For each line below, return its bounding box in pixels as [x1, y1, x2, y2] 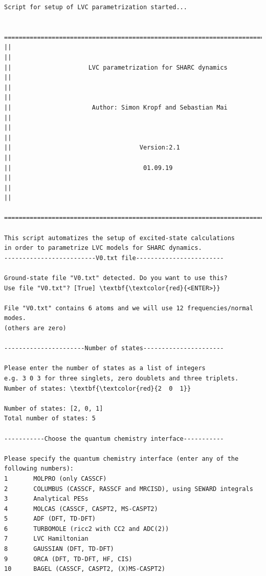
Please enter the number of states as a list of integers [4, 365, 206, 372]
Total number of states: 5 [4, 415, 96, 422]
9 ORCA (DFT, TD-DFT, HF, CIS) [4, 555, 132, 563]
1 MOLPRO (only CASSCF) [4, 475, 107, 482]
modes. [4, 314, 26, 322]
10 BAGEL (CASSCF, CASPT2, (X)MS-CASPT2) [4, 565, 165, 573]
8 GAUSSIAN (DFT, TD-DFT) [4, 545, 114, 553]
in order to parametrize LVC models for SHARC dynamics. [4, 244, 202, 252]
